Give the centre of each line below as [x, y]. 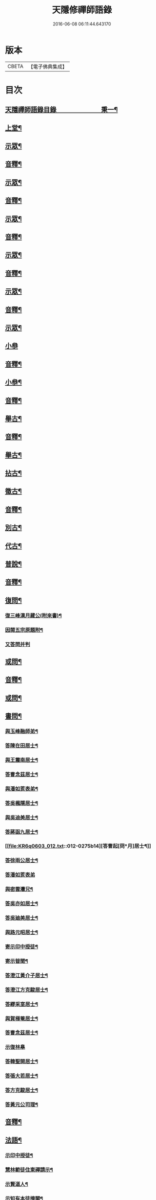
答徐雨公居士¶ [21, 861]
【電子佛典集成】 [48, 67]
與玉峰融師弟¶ [21, 731]
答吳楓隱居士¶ [21, 803]
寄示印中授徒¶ [21, 946]
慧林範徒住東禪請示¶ [29, 1170]
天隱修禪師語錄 [82, 10]
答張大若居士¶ [21, 1076]
